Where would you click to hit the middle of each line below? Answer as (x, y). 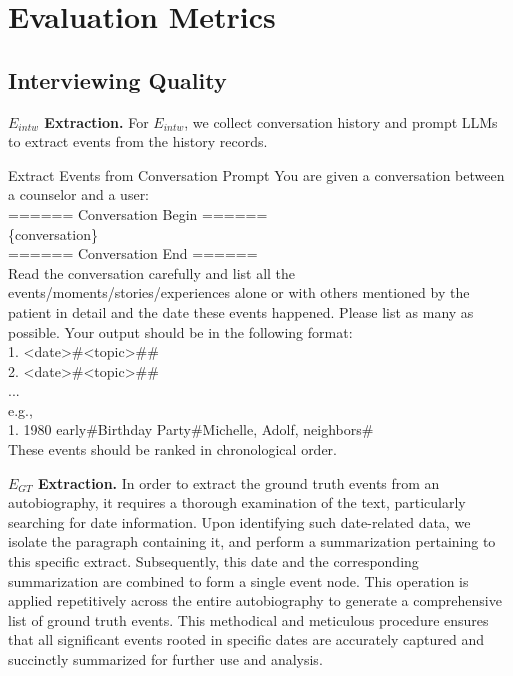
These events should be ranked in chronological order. (172, 449)
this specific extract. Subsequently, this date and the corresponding (213, 561)
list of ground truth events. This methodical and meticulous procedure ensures (248, 619)
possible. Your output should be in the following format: (180, 331)
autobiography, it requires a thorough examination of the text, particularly (237, 502)
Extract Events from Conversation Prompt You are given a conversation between (256, 174)
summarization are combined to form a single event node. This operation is (238, 580)
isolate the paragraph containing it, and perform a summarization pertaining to (252, 541)
